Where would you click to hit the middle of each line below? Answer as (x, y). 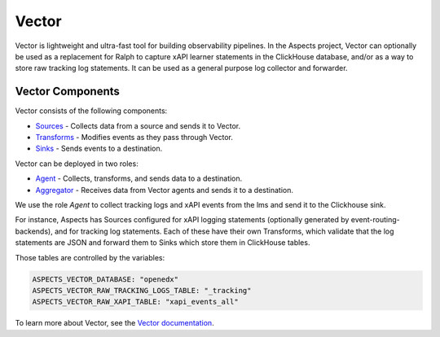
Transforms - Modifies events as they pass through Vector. (134, 138)
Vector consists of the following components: (91, 111)
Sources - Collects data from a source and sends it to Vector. (138, 125)
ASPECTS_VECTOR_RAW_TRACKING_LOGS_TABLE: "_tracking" (142, 290)
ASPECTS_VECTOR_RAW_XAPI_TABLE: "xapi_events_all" (136, 302)
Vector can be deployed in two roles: (77, 164)
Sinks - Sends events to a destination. (99, 149)
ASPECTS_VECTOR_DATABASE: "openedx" (106, 279)
